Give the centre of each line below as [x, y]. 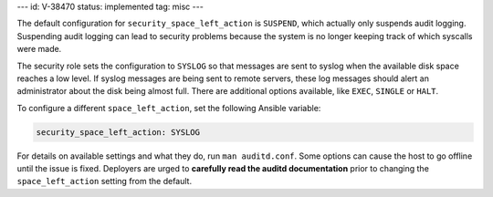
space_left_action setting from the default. [104, 181]
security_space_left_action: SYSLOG [118, 132]
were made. [39, 49]
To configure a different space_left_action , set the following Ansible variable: [169, 108]
